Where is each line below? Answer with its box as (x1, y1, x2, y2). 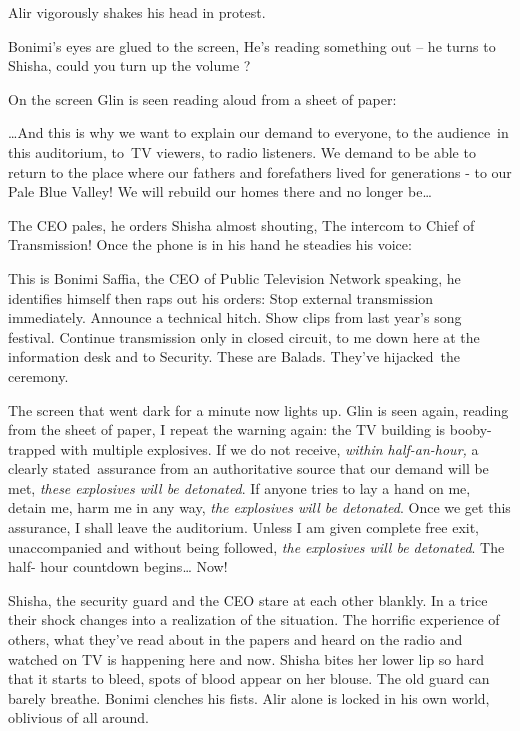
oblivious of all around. (8, 707, 149, 728)
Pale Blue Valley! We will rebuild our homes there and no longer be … (8, 181, 432, 202)
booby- (449, 419, 492, 440)
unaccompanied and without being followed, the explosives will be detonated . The (8, 536, 505, 557)
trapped (8, 438, 56, 459)
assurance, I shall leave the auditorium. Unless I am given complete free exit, (8, 517, 480, 538)
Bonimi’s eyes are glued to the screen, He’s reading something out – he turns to (8, 35, 496, 56)
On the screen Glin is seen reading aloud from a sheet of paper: (8, 88, 397, 109)
